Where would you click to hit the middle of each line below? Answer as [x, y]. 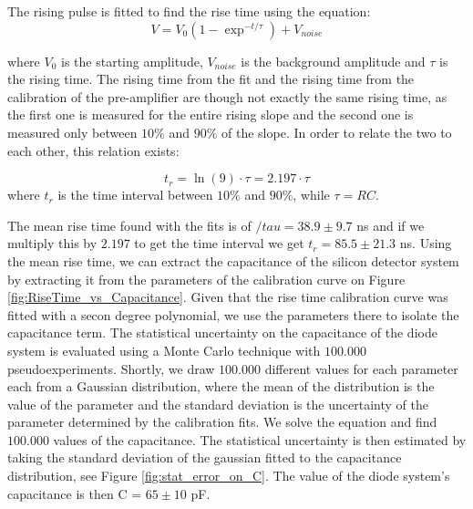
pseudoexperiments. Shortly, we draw [111, 368]
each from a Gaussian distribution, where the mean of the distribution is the [221, 386]
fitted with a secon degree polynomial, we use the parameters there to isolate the [233, 314]
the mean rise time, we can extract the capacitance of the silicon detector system [233, 260]
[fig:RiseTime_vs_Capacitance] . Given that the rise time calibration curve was [228, 297]
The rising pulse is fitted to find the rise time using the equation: [189, 11]
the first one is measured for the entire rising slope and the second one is [211, 114]
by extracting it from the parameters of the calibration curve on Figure [206, 279]
